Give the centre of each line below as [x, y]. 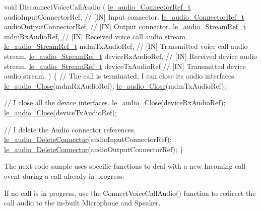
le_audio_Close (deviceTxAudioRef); [60, 112]
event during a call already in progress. [64, 175]
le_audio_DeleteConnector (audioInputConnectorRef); [88, 139]
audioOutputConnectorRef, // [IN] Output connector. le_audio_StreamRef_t [125, 26]
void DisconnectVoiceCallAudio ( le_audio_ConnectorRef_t [97, 7]
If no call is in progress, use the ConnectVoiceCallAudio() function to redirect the [130, 193]
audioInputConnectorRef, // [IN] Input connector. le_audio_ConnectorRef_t [124, 16]
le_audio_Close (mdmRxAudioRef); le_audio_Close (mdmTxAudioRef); [115, 85]
